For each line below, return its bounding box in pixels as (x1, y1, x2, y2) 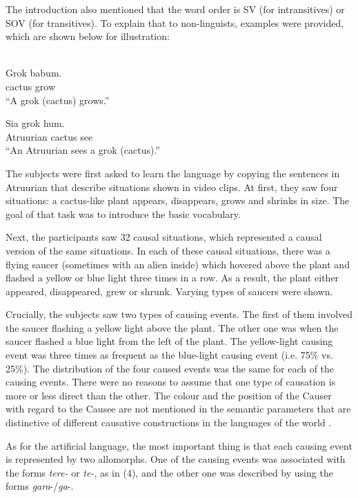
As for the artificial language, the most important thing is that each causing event (6, 438, 352, 452)
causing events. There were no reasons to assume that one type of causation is (6, 375, 336, 389)
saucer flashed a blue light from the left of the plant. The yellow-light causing (6, 334, 333, 348)
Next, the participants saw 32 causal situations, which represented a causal (6, 230, 322, 244)
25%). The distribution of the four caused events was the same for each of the (6, 361, 335, 375)
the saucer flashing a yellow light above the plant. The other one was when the (6, 320, 339, 335)
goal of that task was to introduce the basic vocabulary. (6, 206, 241, 221)
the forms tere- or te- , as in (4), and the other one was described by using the (6, 465, 333, 479)
